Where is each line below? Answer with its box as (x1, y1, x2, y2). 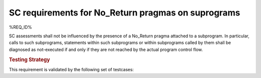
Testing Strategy (9, 56, 50, 63)
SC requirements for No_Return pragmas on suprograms (9, 7, 240, 18)
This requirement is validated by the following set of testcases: (9, 66, 134, 72)
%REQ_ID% (9, 24, 32, 30)
